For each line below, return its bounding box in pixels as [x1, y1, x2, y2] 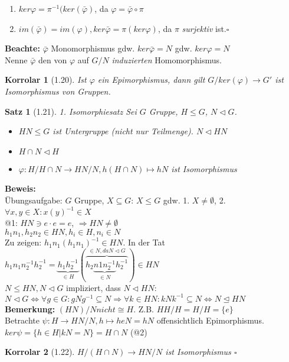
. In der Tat [123, 236, 165, 248]
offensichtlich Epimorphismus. [156, 314, 264, 327]
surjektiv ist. [182, 22, 226, 34]
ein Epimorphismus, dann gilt [97, 73, 205, 86]
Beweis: [5, 182, 36, 195]
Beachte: [5, 42, 40, 54]
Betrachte [5, 314, 40, 327]
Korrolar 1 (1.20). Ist [5, 73, 87, 86]
